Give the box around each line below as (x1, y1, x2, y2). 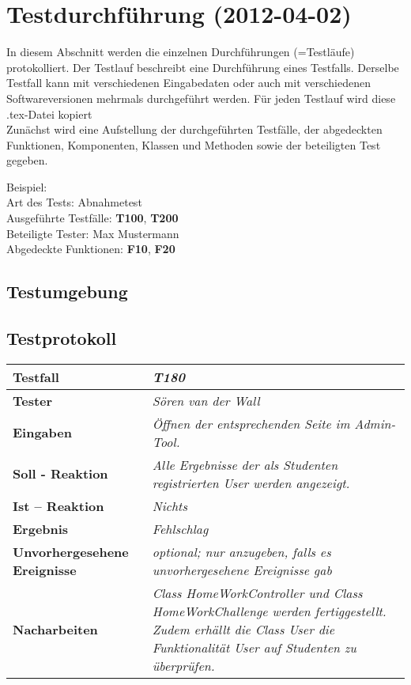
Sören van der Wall (152, 391, 260, 410)
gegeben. (6, 152, 48, 168)
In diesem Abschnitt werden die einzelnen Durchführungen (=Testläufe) (6, 44, 355, 60)
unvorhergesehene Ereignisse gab (152, 560, 332, 579)
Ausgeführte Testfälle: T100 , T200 (6, 210, 179, 226)
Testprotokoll (6, 326, 117, 350)
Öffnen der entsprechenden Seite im (152, 414, 350, 433)
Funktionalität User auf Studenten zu (152, 638, 356, 657)
